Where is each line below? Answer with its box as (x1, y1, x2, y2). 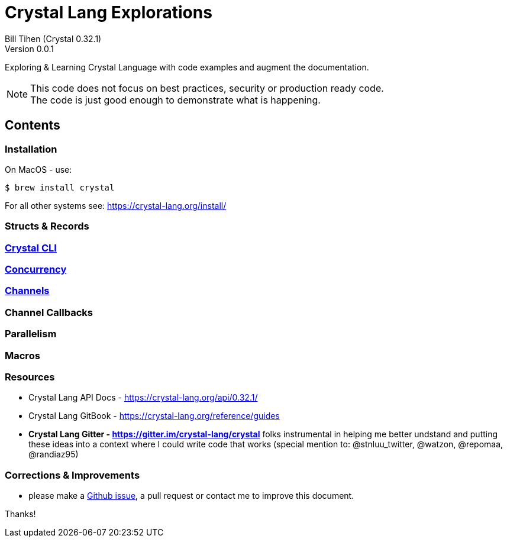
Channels (5, 285, 50, 297)
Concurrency (5, 263, 67, 276)
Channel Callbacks (5, 306, 93, 318)
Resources (5, 370, 55, 383)
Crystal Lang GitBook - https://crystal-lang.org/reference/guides (28, 411, 280, 421)
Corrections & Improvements (5, 469, 140, 481)
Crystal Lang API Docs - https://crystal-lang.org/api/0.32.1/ (28, 392, 258, 403)
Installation (5, 143, 57, 155)
